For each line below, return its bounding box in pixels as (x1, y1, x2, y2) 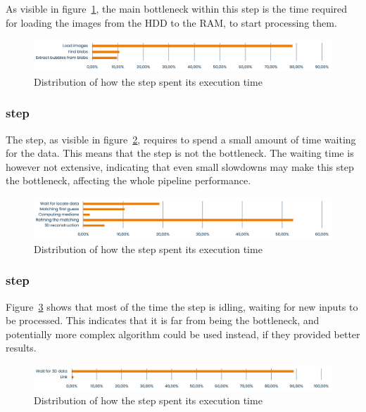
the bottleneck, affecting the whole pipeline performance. (6, 173, 251, 188)
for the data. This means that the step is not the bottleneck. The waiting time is (6, 146, 354, 160)
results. (6, 340, 37, 355)
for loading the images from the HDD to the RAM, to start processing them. (6, 15, 337, 30)
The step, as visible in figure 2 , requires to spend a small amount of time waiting (6, 131, 356, 146)
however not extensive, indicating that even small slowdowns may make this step (6, 159, 354, 174)
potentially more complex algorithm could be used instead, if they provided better (6, 326, 360, 341)
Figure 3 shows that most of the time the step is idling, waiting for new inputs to (6, 299, 358, 314)
